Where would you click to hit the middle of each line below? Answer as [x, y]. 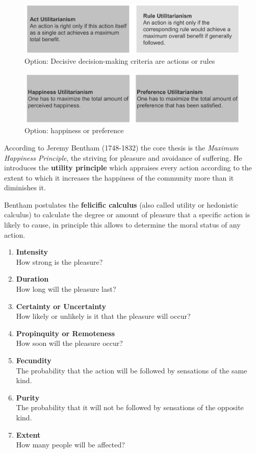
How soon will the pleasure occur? [69, 343]
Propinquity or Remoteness [66, 333]
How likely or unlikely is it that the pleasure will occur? [103, 316]
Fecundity [34, 360]
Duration [32, 279]
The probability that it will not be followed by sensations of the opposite [130, 407]
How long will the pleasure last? [66, 289]
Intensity [32, 252]
